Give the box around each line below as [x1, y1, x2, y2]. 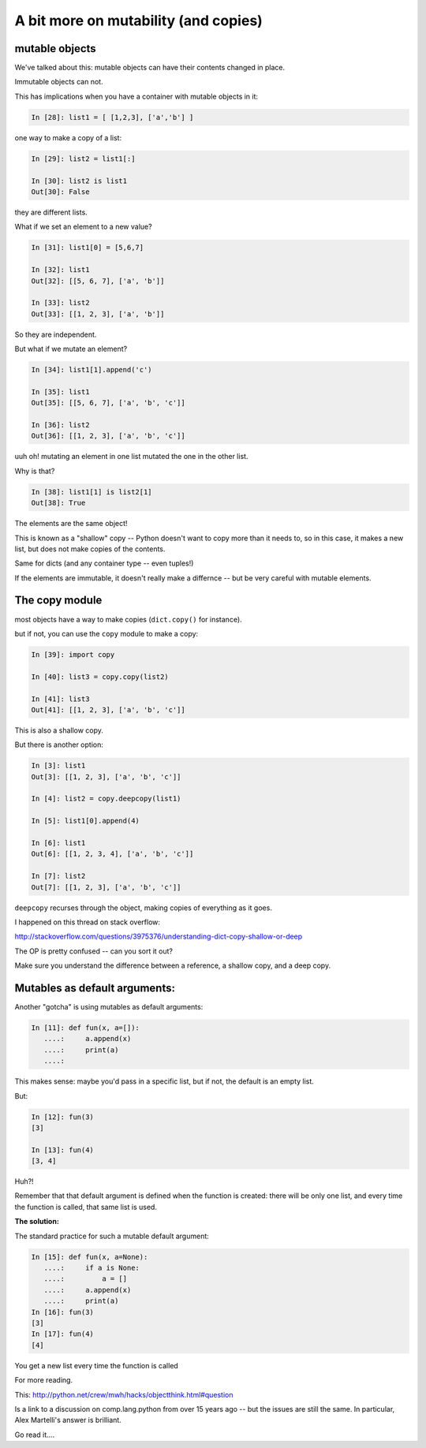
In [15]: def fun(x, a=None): [31, 1252, 148, 1261]
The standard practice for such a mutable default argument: [14, 1231, 209, 1241]
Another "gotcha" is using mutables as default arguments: [14, 1002, 204, 1012]
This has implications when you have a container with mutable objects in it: [14, 91, 259, 101]
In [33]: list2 [31, 298, 90, 308]
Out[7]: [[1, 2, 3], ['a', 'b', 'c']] [31, 883, 181, 891]
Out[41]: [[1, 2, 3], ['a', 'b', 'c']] [31, 705, 185, 714]
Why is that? [14, 466, 55, 476]
